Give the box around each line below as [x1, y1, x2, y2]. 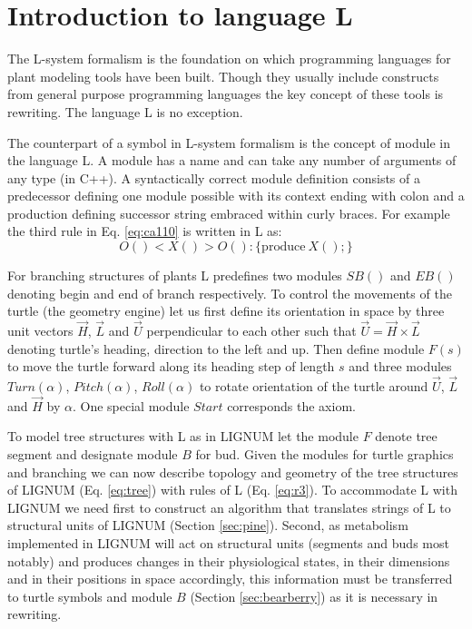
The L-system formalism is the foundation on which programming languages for [7, 49, 451, 68]
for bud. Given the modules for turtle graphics [195, 445, 454, 464]
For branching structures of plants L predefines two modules [7, 266, 342, 285]
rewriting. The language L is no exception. [7, 102, 243, 121]
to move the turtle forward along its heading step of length [7, 357, 335, 376]
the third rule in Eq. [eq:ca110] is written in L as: [7, 221, 282, 241]
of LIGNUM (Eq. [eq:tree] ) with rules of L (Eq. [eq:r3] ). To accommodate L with [7, 480, 457, 499]
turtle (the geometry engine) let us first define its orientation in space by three [7, 301, 445, 320]
